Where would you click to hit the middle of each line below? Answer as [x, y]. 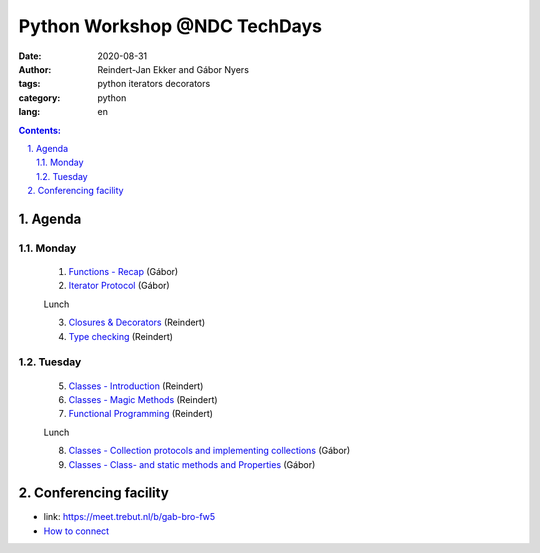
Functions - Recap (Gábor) [123, 272]
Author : [35, 69]
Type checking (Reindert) [121, 336]
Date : [30, 56]
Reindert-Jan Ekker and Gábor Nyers [173, 69]
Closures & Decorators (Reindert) [137, 322]
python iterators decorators [154, 84]
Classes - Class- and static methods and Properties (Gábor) [192, 464]
